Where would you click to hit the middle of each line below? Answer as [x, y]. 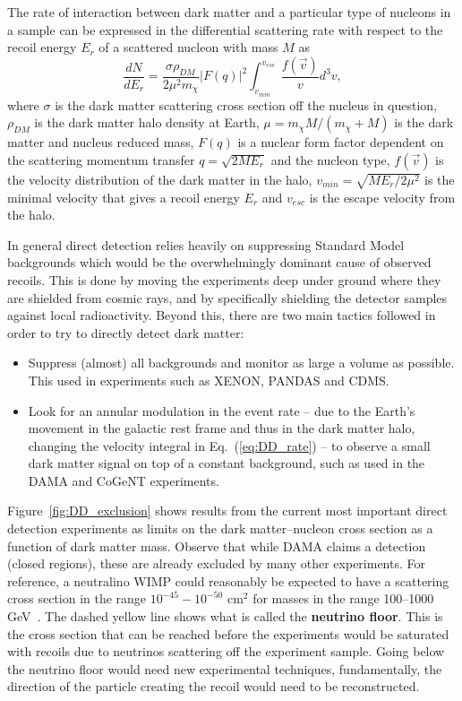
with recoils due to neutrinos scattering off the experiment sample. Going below [226, 651]
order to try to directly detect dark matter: [126, 332]
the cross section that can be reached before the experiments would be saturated [228, 633]
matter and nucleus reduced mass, [101, 142]
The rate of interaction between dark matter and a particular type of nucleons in [229, 12]
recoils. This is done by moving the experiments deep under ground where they [224, 279]
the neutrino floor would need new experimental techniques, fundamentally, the [225, 668]
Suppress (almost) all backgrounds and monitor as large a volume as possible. [241, 363]
